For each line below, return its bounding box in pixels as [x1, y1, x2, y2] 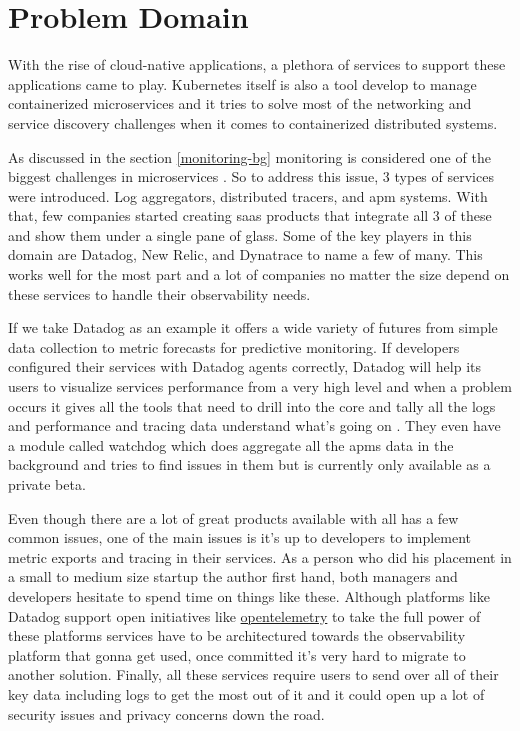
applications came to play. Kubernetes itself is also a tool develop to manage [8, 73, 477, 94]
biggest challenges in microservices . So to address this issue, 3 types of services [8, 166, 494, 187]
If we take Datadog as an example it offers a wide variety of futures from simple [8, 317, 498, 338]
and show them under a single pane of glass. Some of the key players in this [8, 224, 472, 245]
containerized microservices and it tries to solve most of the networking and [8, 93, 472, 114]
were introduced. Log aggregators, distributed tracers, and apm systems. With [8, 185, 488, 206]
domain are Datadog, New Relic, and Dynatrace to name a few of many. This [8, 244, 483, 265]
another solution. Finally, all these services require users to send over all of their [8, 664, 499, 685]
